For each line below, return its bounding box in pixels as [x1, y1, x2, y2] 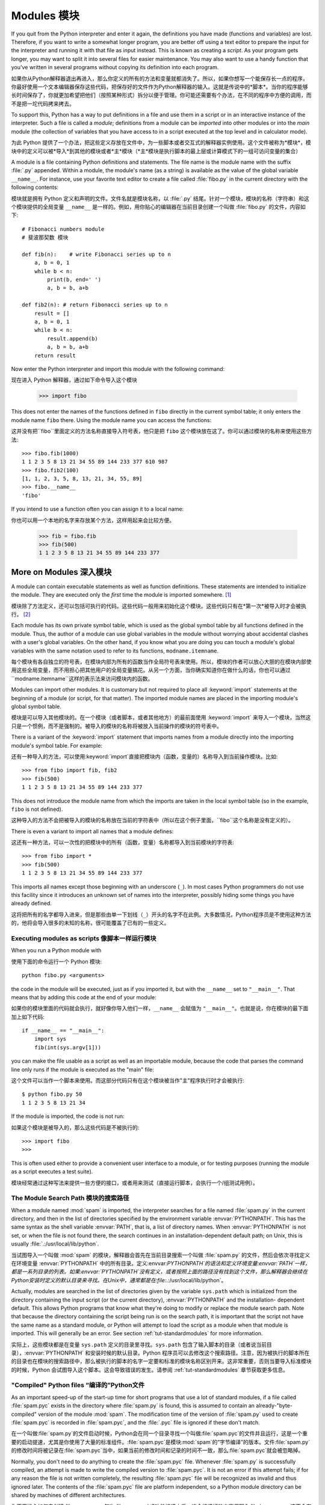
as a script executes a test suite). [11, 1168, 93, 1175]
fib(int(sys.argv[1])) [34, 1044, 102, 1050]
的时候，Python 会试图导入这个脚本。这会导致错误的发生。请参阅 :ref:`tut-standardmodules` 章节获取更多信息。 [11, 1366, 289, 1373]
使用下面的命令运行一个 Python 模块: [11, 958, 102, 965]
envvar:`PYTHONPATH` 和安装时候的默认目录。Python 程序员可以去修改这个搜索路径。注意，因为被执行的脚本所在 [26, 1349, 310, 1356]
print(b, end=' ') [47, 276, 102, 283]
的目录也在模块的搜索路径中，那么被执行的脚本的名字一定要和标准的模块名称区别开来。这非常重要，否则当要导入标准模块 [11, 1358, 312, 1365]
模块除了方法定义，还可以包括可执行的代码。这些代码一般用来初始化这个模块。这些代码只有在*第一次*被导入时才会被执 [11, 602, 307, 609]
